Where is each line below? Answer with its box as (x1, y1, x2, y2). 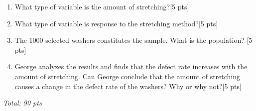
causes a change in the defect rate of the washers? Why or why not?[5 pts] (14, 81, 242, 91)
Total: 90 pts (3, 98, 42, 108)
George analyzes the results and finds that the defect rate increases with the (14, 61, 248, 72)
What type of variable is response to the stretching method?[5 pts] (14, 18, 218, 28)
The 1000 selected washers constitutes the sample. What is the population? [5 (14, 35, 253, 45)
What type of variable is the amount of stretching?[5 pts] (14, 1, 189, 11)
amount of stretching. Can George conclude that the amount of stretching (14, 71, 241, 81)
